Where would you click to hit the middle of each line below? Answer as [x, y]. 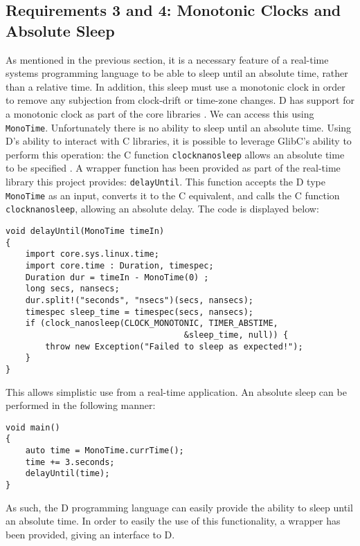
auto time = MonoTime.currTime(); [105, 451]
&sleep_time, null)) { [236, 335]
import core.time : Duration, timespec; [119, 266]
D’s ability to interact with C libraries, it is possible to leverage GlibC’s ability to [179, 141]
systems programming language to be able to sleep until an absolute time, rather [177, 73]
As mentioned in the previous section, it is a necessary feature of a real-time [167, 59]
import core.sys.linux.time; [92, 254]
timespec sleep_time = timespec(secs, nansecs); [139, 312]
